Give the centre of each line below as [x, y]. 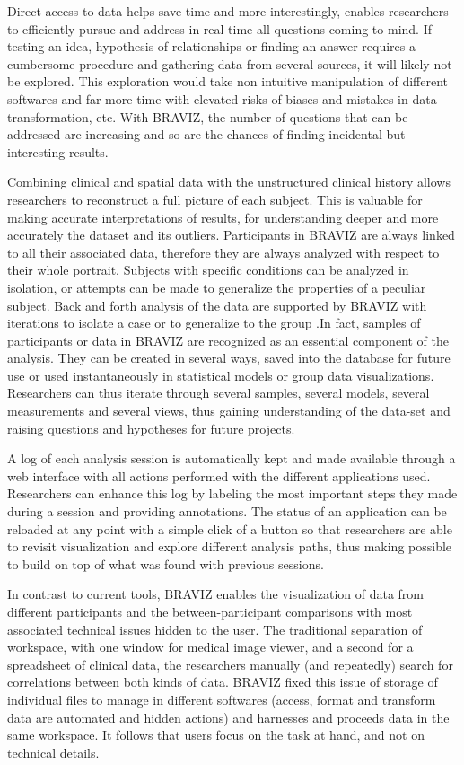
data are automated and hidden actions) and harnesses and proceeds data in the [228, 717]
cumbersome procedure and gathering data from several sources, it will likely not [230, 63]
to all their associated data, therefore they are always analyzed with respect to [223, 252]
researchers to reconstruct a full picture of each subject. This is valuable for [215, 199]
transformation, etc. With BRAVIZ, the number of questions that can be [208, 116]
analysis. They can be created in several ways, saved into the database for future [229, 358]
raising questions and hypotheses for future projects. [151, 428]
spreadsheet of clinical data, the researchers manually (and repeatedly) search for [230, 664]
